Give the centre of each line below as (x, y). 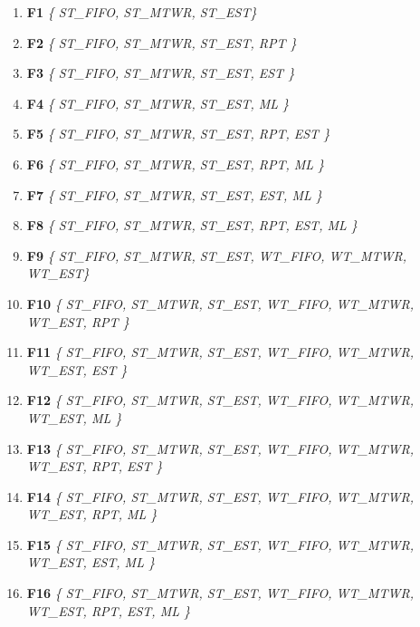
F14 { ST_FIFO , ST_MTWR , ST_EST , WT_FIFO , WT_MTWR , (220, 496)
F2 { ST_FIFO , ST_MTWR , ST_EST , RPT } (162, 42)
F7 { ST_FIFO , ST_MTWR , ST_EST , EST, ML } (174, 194)
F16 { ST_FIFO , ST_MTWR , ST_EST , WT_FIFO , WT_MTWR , (220, 593)
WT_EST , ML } (74, 417)
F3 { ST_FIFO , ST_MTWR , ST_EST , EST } (161, 73)
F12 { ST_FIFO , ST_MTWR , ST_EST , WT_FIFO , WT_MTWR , (220, 400)
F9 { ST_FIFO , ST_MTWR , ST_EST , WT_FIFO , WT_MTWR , (217, 255)
